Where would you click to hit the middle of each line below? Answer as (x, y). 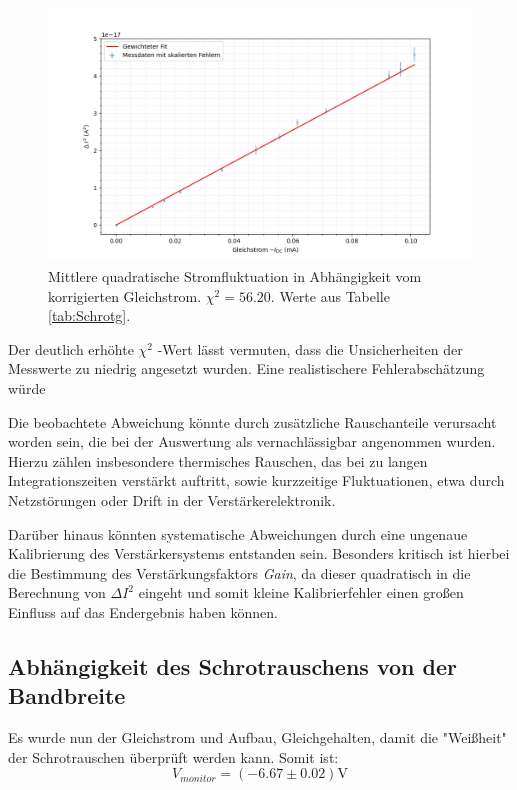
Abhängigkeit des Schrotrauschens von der (232, 665)
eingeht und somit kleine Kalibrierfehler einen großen (301, 592)
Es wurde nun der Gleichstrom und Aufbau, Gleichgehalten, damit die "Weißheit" (257, 737)
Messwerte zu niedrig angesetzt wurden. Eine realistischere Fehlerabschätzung (246, 368)
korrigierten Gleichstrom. (125, 295)
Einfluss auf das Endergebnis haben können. (143, 611)
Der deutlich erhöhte (71, 348)
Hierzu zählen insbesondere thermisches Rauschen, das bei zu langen (218, 460)
